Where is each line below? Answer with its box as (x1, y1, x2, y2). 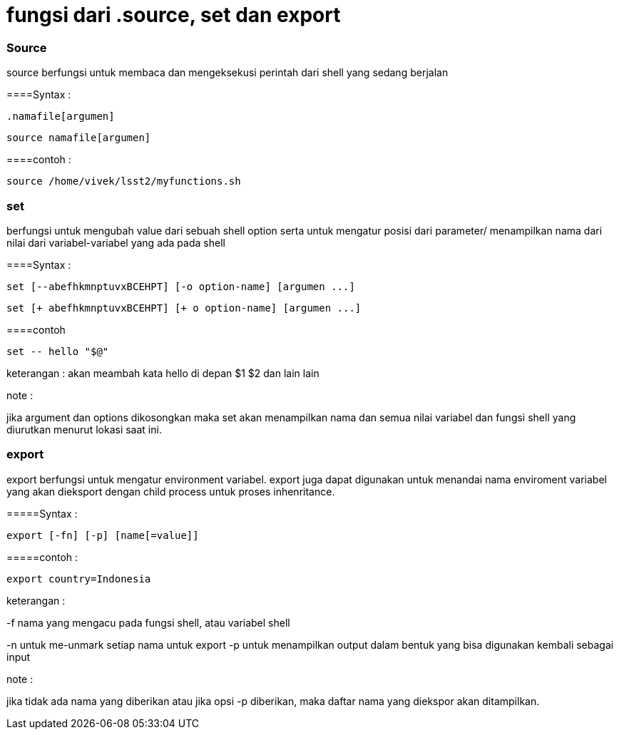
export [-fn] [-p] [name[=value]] (6, 529, 199, 541)
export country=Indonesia (6, 572, 151, 585)
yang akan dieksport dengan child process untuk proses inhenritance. (6, 485, 335, 498)
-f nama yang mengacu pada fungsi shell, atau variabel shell (6, 616, 290, 629)
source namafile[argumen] (6, 132, 151, 144)
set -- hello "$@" (6, 345, 109, 357)
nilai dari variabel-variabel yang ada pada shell (6, 236, 225, 249)
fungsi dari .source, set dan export (6, 3, 341, 27)
